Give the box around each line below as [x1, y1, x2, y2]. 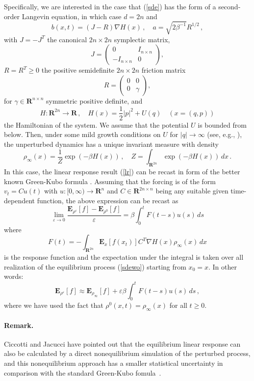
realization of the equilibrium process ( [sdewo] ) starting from [4, 261, 186, 272]
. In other [208, 261, 237, 272]
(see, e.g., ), [207, 129, 242, 139]
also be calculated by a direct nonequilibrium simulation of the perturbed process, [4, 348, 251, 358]
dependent [4, 195, 35, 205]
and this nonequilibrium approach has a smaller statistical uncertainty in [4, 358, 223, 368]
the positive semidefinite [41, 65, 115, 75]
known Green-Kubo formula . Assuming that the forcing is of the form [4, 176, 216, 186]
